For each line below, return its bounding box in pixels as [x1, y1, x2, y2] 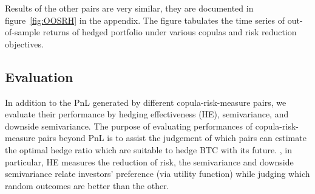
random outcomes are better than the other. [5, 179, 169, 192]
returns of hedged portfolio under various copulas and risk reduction [42, 26, 297, 38]
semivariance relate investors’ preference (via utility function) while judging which [5, 167, 310, 180]
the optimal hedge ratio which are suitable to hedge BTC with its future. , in [5, 143, 292, 156]
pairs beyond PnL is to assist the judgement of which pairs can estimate [38, 131, 307, 144]
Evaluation [5, 67, 73, 86]
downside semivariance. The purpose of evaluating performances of [5, 119, 253, 132]
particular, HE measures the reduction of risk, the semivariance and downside [5, 155, 294, 168]
